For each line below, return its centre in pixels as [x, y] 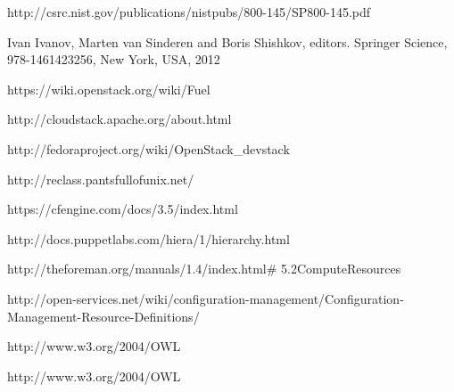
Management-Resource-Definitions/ [103, 316]
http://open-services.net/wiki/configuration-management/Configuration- [206, 298]
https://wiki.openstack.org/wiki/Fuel [109, 89]
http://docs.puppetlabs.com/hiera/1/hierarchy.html [149, 238]
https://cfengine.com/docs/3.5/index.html [123, 209]
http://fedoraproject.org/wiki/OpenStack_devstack [149, 148]
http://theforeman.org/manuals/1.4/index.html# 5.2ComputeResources [204, 269]
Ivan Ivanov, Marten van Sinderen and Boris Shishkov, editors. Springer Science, [227, 41]
